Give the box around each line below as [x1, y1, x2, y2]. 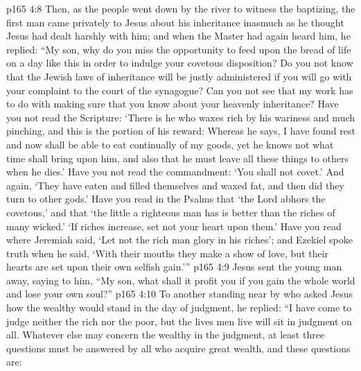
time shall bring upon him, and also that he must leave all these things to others [6, 150, 349, 165]
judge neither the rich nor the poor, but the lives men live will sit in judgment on [6, 313, 352, 328]
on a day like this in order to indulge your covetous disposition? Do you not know [6, 55, 353, 70]
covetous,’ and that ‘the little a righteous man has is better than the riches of [6, 205, 335, 219]
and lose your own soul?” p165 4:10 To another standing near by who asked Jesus [6, 286, 353, 301]
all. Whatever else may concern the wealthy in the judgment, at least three [6, 327, 325, 342]
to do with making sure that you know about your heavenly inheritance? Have [6, 96, 339, 111]
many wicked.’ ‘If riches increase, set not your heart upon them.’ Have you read [6, 218, 342, 233]
